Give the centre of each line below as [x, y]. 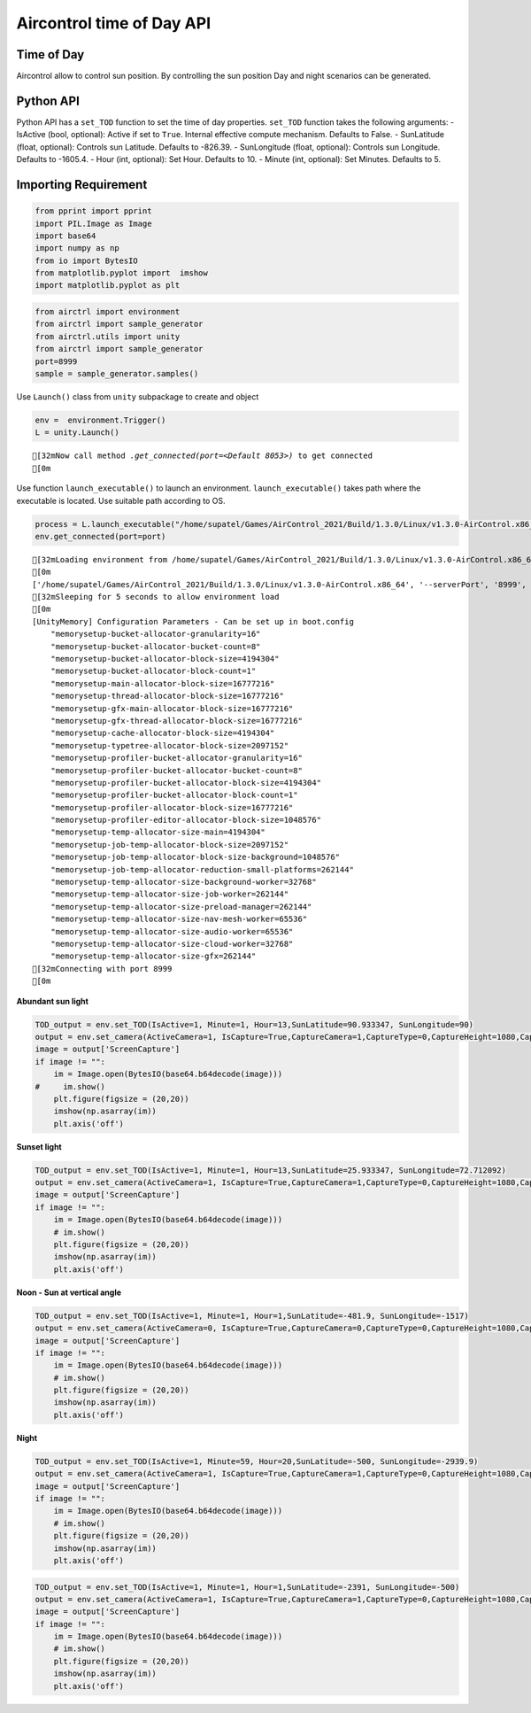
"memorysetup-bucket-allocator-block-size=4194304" [165, 659]
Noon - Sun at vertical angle [69, 1292]
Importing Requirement [82, 185]
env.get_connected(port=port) [100, 536]
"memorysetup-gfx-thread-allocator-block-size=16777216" [176, 721]
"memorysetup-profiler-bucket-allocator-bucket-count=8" [176, 770]
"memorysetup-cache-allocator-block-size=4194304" [162, 733]
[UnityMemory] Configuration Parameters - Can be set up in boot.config [193, 621]
